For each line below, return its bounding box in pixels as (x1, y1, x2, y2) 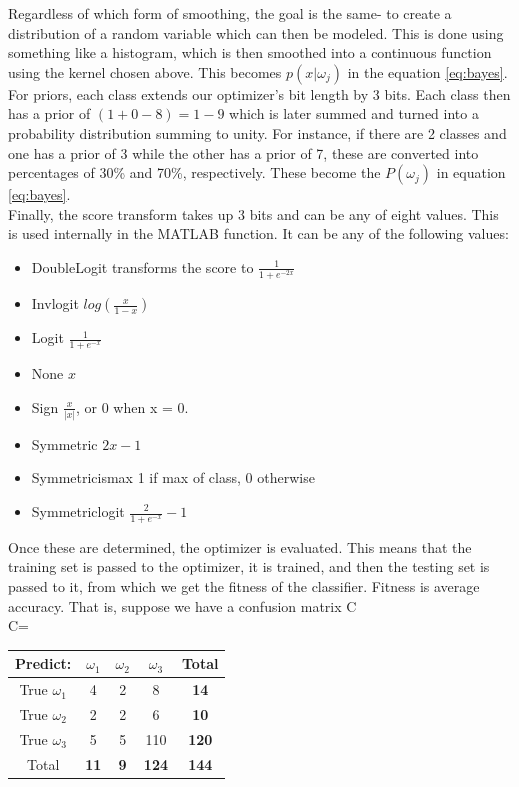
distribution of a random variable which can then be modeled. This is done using (8, 22, 504, 43)
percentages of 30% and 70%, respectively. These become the (8, 162, 381, 183)
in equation (436, 162, 506, 183)
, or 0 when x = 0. (75, 396, 189, 417)
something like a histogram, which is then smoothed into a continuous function (8, 42, 492, 63)
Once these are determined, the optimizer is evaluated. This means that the (8, 536, 472, 557)
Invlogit (31, 293, 79, 314)
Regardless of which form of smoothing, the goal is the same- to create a (8, 3, 452, 23)
